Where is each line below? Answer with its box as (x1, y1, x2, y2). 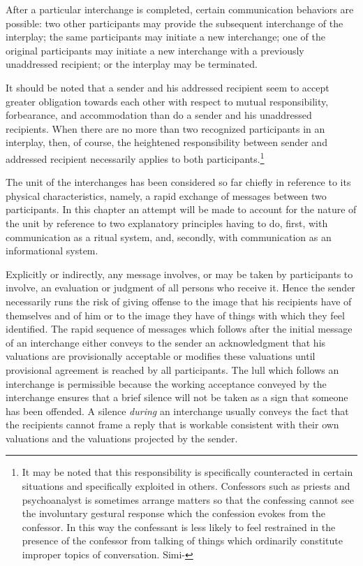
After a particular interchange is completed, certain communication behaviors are (6, 2, 354, 16)
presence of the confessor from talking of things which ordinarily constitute (22, 533, 343, 548)
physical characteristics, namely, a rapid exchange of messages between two (6, 188, 327, 203)
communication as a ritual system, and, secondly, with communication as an (6, 229, 332, 244)
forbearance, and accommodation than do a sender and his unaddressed (6, 108, 312, 122)
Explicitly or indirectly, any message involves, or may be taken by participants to (6, 266, 353, 281)
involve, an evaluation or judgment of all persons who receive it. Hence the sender (6, 280, 355, 295)
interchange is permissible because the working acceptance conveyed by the (6, 376, 327, 391)
